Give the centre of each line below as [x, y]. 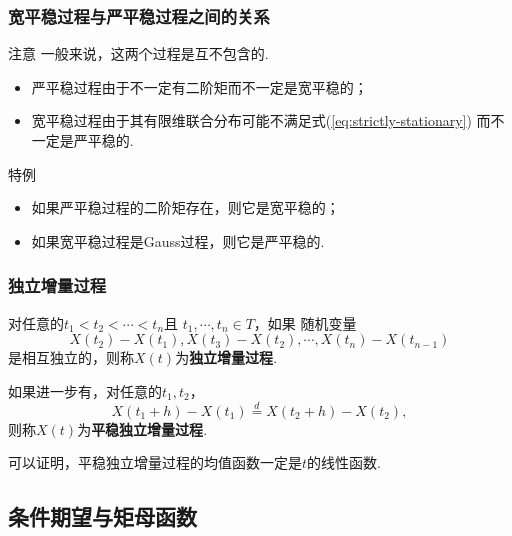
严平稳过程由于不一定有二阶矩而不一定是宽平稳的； [199, 86]
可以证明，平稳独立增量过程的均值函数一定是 [155, 462]
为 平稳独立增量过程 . [142, 428]
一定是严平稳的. [82, 140]
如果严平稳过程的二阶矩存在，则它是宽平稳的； [185, 207]
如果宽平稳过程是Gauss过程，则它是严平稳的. [178, 240]
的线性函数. [344, 462]
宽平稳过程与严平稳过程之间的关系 [139, 15]
